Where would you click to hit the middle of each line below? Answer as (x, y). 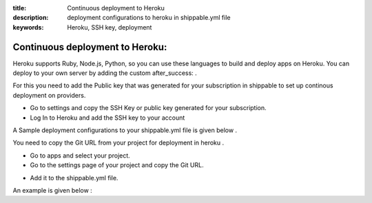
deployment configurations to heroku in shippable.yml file (149, 18)
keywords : (28, 27)
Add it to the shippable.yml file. (74, 178)
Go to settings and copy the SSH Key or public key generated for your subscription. (148, 108)
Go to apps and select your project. (80, 156)
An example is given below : (52, 190)
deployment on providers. (49, 95)
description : (31, 18)
